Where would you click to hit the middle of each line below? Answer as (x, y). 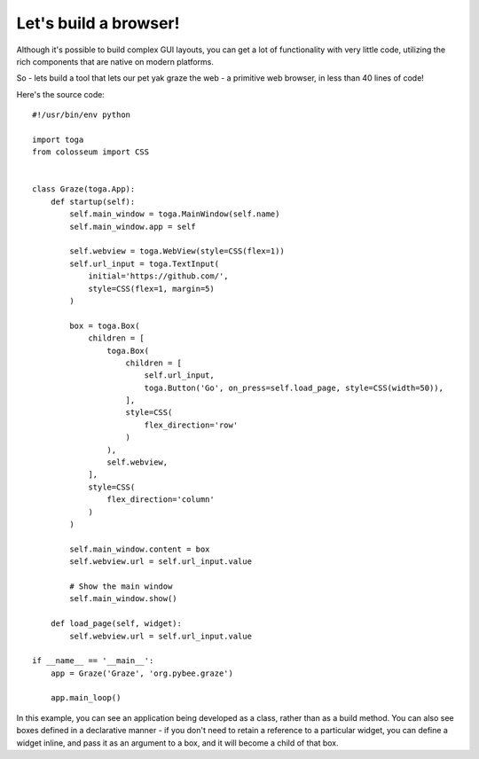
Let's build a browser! (98, 23)
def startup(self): (93, 201)
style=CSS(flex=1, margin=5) (151, 289)
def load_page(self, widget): (116, 624)
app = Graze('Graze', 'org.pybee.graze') (142, 673)
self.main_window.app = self (133, 227)
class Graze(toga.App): (84, 189)
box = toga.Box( (105, 325)
